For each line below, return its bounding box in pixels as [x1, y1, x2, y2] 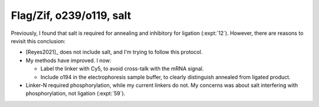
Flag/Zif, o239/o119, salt [11, 9, 131, 22]
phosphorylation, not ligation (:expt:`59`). [25, 90, 126, 97]
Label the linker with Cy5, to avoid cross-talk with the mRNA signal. [40, 65, 204, 72]
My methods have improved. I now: [25, 57, 112, 64]
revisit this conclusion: [11, 37, 66, 44]
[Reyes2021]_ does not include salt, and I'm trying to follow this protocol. [25, 48, 203, 56]
